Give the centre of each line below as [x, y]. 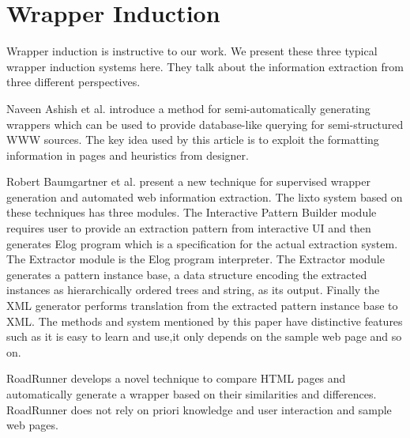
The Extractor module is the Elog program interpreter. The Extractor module [196, 259]
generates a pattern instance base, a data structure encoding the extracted [187, 274]
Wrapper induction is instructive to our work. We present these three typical [192, 51]
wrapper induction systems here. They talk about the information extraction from [205, 66]
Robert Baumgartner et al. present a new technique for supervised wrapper [188, 181]
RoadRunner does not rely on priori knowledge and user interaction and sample [199, 409]
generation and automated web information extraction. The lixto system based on [205, 196]
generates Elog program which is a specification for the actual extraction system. [202, 243]
